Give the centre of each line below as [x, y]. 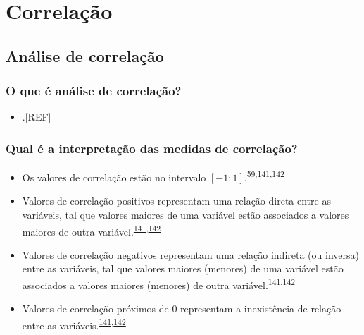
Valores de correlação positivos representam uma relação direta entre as [176, 201]
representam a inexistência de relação [261, 309]
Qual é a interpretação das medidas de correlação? [152, 148]
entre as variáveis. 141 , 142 [74, 324]
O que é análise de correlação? [94, 91]
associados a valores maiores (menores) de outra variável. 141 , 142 [159, 284]
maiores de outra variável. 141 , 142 [92, 230]
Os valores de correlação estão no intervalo [114, 177]
